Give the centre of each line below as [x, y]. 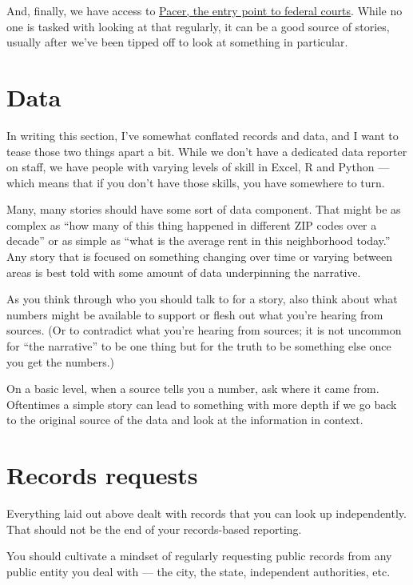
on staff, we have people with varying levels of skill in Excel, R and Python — [198, 167]
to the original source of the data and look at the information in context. [185, 420]
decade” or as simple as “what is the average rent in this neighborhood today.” [199, 240]
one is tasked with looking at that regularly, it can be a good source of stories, [198, 26]
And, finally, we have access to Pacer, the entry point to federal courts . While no [205, 10]
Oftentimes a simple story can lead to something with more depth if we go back [202, 404]
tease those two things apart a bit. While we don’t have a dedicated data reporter [207, 151]
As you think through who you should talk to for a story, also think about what [202, 299]
